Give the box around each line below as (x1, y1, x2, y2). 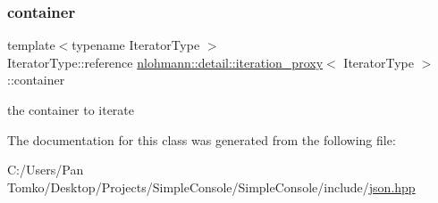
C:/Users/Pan (7, 160, 84, 179)
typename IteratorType (72, 36, 200, 54)
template (7, 36, 55, 54)
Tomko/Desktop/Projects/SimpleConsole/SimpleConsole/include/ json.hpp (7, 177, 416, 196)
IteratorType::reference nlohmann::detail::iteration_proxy (7, 53, 324, 71)
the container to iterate (7, 101, 135, 118)
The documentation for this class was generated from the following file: (7, 130, 396, 149)
